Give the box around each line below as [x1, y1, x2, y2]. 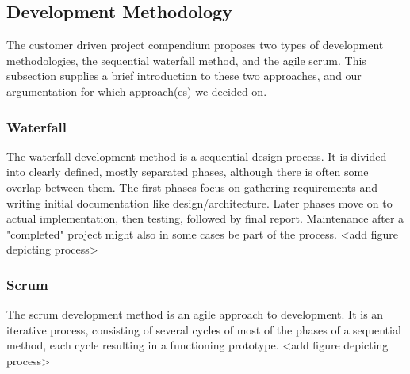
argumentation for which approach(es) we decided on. [6, 82, 267, 99]
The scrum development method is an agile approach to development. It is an [6, 306, 384, 322]
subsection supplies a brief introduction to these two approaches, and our [6, 67, 362, 84]
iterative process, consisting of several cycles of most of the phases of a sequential [6, 321, 401, 338]
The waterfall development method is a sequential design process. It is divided [6, 147, 387, 164]
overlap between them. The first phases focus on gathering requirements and [6, 178, 378, 195]
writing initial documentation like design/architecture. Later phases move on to [6, 194, 393, 211]
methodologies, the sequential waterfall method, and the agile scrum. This [6, 52, 366, 68]
